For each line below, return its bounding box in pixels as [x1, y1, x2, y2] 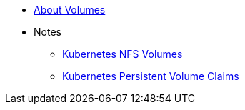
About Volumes [34, 4, 106, 16]
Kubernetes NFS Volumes [62, 48, 183, 60]
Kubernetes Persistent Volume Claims [62, 70, 239, 82]
